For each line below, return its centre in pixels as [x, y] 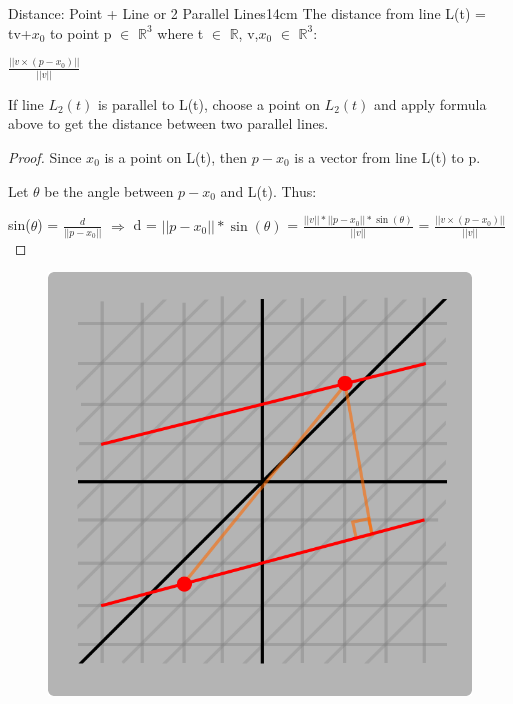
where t [180, 32]
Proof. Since [45, 157]
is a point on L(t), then [176, 157]
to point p [81, 32]
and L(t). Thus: [268, 190]
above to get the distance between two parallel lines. [168, 123]
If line [26, 103]
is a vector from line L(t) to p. [387, 157]
